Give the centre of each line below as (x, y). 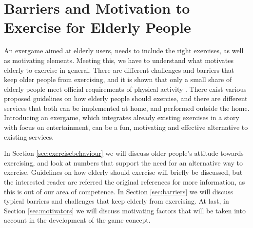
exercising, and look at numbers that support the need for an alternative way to (124, 162)
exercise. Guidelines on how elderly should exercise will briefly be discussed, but (123, 172)
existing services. (29, 136)
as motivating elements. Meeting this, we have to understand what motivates (119, 60)
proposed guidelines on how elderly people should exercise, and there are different (126, 98)
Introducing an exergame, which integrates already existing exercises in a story (122, 117)
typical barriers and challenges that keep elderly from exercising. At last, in (117, 201)
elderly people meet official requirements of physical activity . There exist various (125, 89)
